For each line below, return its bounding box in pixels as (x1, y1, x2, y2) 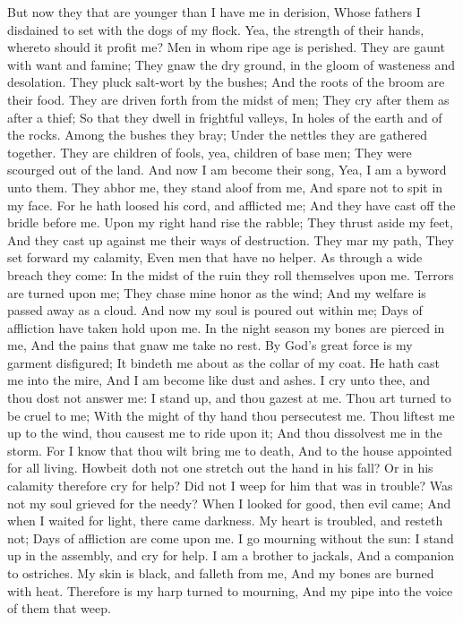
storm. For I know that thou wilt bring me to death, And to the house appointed (7, 440, 452, 459)
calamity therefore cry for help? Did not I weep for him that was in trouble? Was (7, 476, 453, 495)
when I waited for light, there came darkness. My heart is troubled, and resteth (7, 511, 443, 530)
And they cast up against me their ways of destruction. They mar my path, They (7, 230, 454, 249)
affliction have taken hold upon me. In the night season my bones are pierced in (7, 318, 445, 337)
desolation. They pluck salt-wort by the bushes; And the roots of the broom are (7, 73, 445, 91)
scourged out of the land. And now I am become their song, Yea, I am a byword (7, 160, 447, 179)
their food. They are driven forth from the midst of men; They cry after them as (7, 90, 450, 108)
